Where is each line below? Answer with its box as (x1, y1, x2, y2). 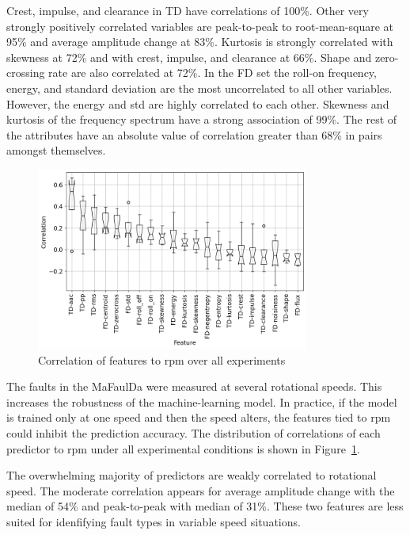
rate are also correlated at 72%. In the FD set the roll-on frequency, (48, 64, 377, 81)
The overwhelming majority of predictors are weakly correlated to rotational (6, 467, 377, 483)
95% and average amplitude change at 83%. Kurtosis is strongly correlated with (6, 33, 393, 50)
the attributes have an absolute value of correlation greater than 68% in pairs (6, 126, 382, 143)
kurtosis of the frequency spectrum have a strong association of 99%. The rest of (6, 111, 397, 128)
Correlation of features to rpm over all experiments (38, 351, 286, 368)
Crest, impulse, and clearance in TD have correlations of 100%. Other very (6, 2, 369, 18)
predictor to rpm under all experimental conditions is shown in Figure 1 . (6, 440, 360, 457)
